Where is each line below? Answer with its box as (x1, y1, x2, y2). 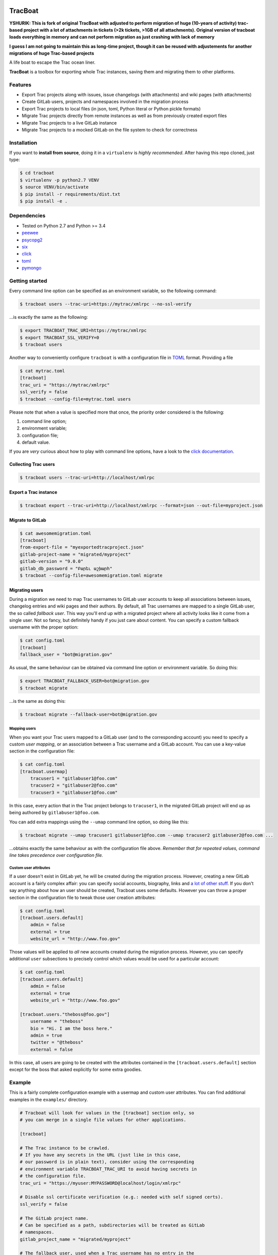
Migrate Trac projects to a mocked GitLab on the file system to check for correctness (22, 127, 198, 133)
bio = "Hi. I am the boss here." (30, 1026, 113, 1031)
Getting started (9, 277, 48, 284)
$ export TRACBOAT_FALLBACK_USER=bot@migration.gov (20, 678, 150, 684)
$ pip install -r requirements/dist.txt (20, 191, 120, 197)
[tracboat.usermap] (20, 769, 68, 774)
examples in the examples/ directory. (9, 1096, 88, 1102)
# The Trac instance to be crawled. (20, 1145, 110, 1151)
